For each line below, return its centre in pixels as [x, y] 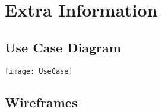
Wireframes [41, 102]
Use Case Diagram [63, 47]
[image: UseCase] [39, 71]
